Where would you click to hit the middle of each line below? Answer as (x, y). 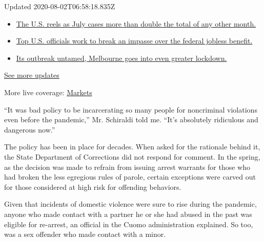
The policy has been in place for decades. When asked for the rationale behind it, (132, 147)
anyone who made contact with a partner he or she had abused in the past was (128, 214)
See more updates (32, 75)
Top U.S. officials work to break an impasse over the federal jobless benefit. (134, 41)
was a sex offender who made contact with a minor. (85, 234)
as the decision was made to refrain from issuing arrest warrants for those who (127, 167)
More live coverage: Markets (48, 92)
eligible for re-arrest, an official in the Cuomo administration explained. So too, (129, 224)
